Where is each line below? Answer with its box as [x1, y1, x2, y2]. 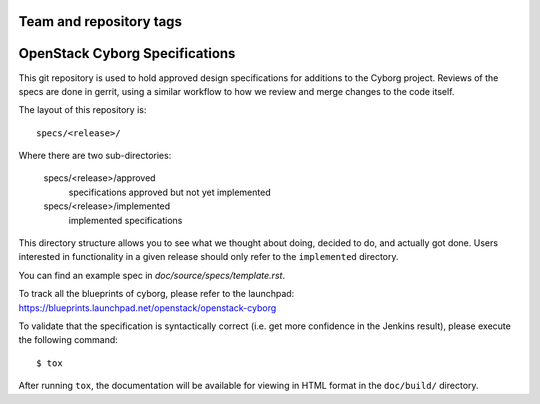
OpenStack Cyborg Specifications [18, 45, 236, 62]
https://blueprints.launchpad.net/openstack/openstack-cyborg [18, 301, 277, 314]
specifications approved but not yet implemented [68, 186, 271, 198]
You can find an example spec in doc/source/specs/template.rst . [18, 269, 285, 281]
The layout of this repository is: [18, 104, 147, 116]
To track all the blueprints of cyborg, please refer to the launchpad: [18, 288, 295, 300]
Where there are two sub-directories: [18, 150, 172, 162]
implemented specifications [68, 214, 183, 226]
